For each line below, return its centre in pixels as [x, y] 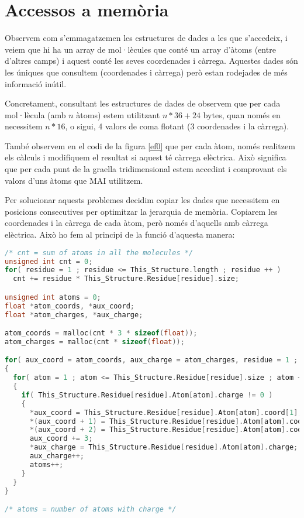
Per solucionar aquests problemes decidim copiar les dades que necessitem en [142, 200]
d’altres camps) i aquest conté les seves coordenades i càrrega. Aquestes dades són [151, 61]
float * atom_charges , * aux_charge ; [74, 315]
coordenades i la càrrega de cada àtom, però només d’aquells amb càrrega [137, 223]
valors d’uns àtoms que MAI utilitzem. [74, 180]
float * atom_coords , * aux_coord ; [70, 306]
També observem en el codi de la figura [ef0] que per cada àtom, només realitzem [150, 145]
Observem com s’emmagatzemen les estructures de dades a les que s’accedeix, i [146, 38]
